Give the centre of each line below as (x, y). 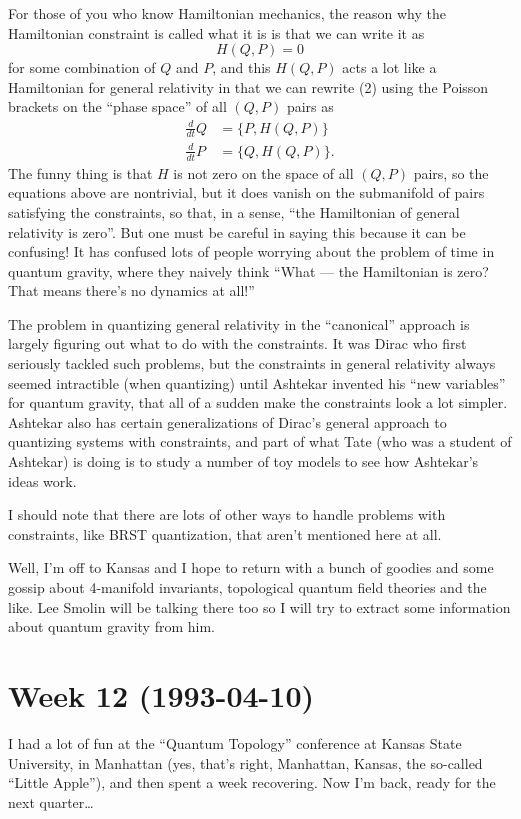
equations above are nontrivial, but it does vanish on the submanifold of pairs (246, 192)
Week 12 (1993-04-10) (161, 694)
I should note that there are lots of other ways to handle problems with (227, 514)
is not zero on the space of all (263, 172)
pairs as (310, 106)
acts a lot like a (389, 67)
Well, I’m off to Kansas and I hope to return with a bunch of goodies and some (251, 567)
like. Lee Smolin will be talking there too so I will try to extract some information (259, 606)
